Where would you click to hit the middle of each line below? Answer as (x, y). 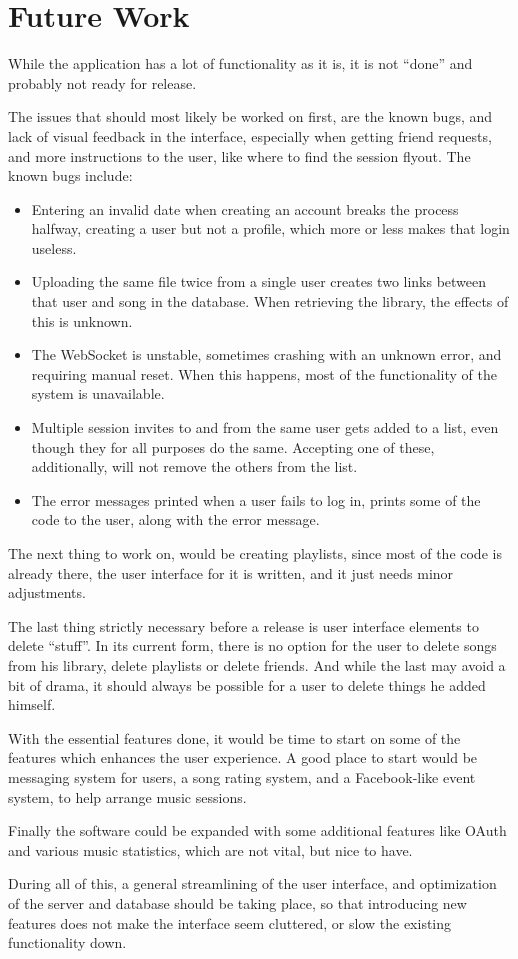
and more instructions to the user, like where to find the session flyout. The (239, 155)
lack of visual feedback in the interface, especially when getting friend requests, (250, 135)
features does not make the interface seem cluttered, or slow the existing (230, 922)
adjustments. (47, 592)
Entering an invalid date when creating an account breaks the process (245, 208)
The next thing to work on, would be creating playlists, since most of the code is (255, 553)
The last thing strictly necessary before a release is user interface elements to (243, 625)
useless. (54, 247)
